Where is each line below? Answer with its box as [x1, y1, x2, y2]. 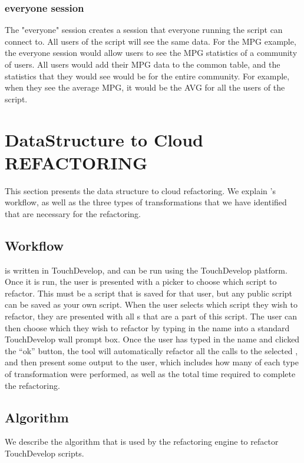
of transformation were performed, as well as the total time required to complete [5, 368, 296, 380]
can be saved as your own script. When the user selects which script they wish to [5, 298, 298, 311]
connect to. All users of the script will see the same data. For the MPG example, [5, 35, 296, 47]
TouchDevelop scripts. [5, 447, 84, 459]
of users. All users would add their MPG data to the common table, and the [5, 58, 280, 70]
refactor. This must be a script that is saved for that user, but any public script [5, 287, 293, 299]
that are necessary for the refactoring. [5, 207, 141, 219]
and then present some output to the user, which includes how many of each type [5, 356, 299, 368]
